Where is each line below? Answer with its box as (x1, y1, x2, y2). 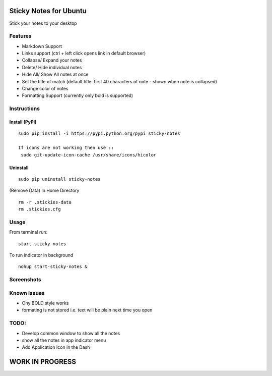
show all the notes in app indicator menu (22, 337, 106, 343)
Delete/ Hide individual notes (22, 64, 82, 70)
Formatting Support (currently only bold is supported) (22, 92, 133, 98)
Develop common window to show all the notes (22, 330, 120, 336)
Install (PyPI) (9, 119, 37, 125)
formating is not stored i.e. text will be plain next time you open (22, 307, 153, 313)
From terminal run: (9, 229, 48, 235)
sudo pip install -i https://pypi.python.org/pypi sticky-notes (18, 131, 181, 136)
